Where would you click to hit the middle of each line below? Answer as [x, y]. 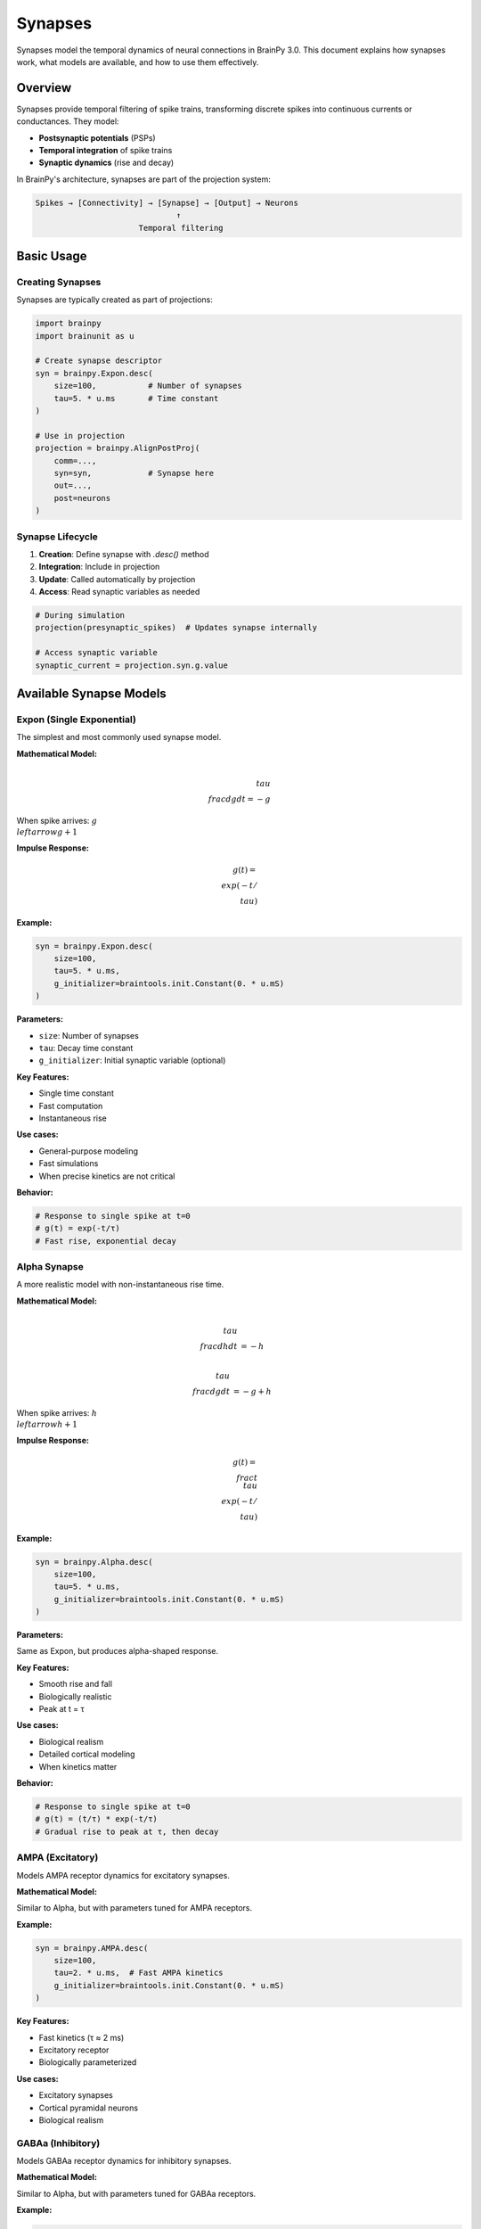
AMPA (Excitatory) [57, 1857]
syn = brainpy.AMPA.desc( [92, 1948]
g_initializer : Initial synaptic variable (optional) [132, 1060]
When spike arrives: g [57, 820]
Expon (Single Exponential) [77, 720]
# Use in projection [80, 436]
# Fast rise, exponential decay [106, 1241]
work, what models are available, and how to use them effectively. [138, 62]
